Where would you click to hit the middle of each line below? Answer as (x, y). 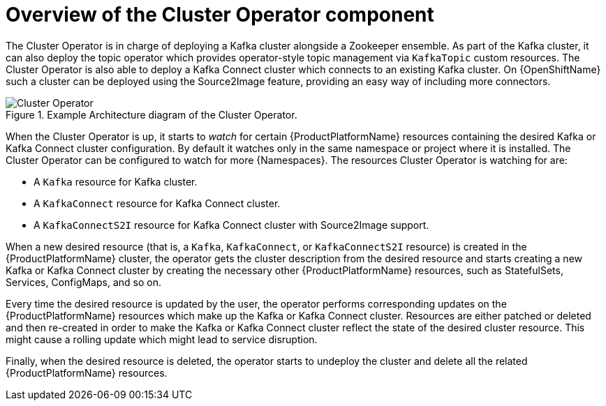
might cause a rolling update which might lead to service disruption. (162, 339)
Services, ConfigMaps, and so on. (83, 282)
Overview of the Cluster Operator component (220, 15)
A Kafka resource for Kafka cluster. (116, 181)
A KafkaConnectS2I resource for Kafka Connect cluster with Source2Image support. (231, 225)
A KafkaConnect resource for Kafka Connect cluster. (157, 203)
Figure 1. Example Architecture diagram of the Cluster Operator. (151, 114)
